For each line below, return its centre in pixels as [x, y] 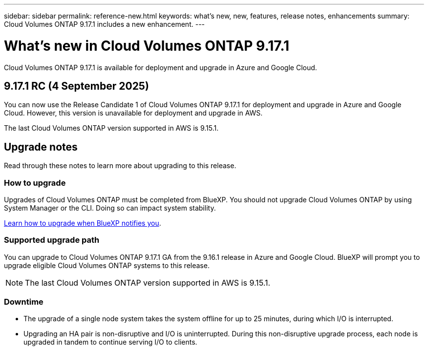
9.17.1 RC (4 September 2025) [76, 86]
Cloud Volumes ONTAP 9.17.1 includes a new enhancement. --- [105, 24]
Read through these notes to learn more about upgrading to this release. [120, 166]
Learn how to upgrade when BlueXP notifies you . [83, 223]
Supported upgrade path [52, 240]
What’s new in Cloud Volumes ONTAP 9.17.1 [147, 46]
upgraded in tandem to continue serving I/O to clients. [110, 342]
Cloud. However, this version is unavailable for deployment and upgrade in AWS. [133, 113]
